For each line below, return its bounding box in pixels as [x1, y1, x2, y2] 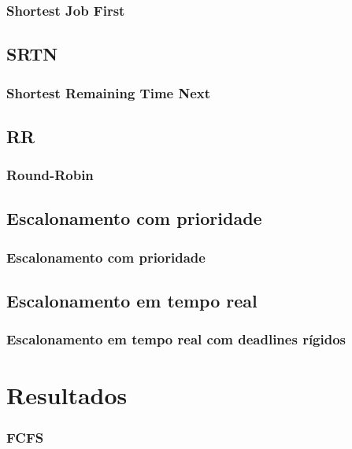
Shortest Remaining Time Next [6, 83, 211, 102]
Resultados [6, 378, 128, 410]
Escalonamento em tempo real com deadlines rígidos [6, 329, 346, 349]
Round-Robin [6, 165, 94, 185]
